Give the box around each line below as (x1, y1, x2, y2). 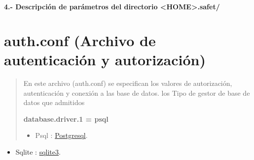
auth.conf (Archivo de (4, 30, 156, 50)
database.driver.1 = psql (23, 113, 109, 124)
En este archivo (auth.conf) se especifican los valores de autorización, (23, 78, 232, 88)
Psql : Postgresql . (35, 130, 88, 140)
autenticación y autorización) (4, 49, 206, 69)
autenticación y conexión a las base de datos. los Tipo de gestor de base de (23, 87, 250, 98)
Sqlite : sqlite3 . (15, 146, 61, 157)
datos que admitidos (23, 97, 85, 107)
